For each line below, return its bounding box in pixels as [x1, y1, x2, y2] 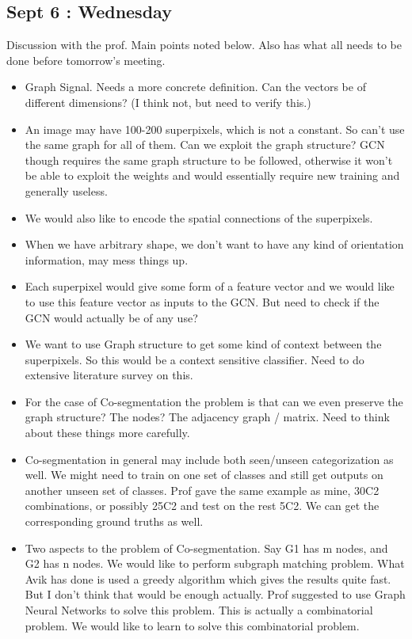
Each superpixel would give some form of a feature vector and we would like [25, 278, 395, 295]
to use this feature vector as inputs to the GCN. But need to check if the [25, 293, 380, 310]
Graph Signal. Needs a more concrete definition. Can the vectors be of [25, 78, 366, 95]
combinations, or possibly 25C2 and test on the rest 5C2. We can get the [25, 497, 380, 514]
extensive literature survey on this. [25, 367, 193, 383]
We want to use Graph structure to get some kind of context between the [25, 336, 382, 352]
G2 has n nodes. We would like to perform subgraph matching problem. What [25, 555, 405, 572]
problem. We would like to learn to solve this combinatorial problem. [25, 617, 360, 633]
